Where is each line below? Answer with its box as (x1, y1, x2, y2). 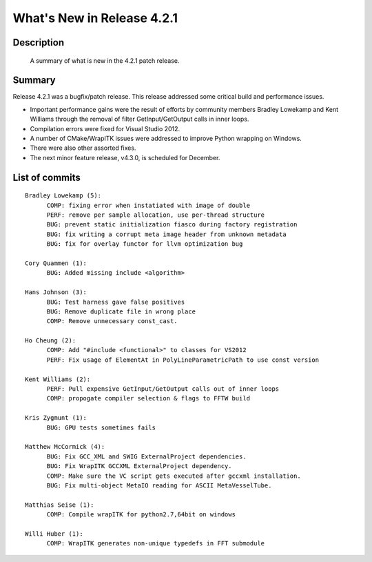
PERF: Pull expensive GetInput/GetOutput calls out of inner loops (46, 385, 280, 393)
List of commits (12, 171, 81, 183)
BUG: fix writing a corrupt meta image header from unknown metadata (46, 230, 287, 238)
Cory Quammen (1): (25, 259, 87, 267)
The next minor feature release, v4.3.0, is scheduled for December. (30, 153, 220, 162)
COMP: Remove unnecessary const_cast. (46, 318, 178, 325)
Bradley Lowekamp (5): (25, 192, 102, 200)
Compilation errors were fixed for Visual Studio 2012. (30, 124, 180, 133)
